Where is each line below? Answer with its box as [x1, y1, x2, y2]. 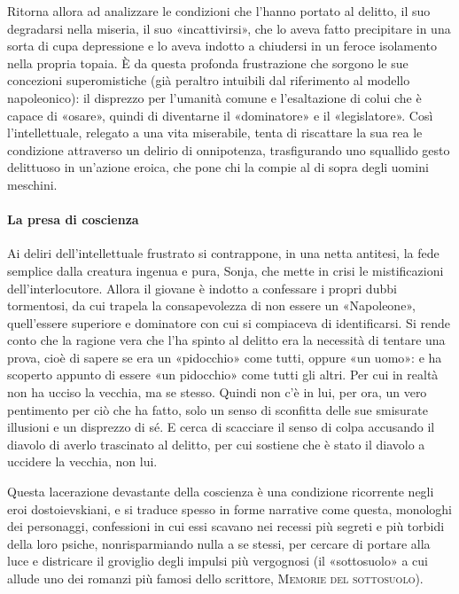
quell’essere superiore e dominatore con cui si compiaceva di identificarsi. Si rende [7, 313, 450, 332]
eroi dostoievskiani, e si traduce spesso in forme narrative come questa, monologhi [7, 499, 452, 518]
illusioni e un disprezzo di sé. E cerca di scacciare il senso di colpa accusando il [7, 418, 435, 436]
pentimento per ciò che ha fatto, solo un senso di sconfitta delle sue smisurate [7, 400, 429, 418]
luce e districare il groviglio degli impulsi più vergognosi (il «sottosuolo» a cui [7, 551, 429, 570]
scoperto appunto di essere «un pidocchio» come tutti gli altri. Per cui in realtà [7, 365, 439, 384]
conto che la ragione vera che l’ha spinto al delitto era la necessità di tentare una [7, 331, 446, 349]
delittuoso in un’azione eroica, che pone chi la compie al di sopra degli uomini [7, 158, 429, 176]
